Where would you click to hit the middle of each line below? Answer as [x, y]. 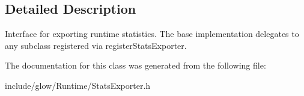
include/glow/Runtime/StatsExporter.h [78, 85]
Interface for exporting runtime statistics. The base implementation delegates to [152, 34]
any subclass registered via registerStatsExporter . [96, 45]
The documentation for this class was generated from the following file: [135, 65]
